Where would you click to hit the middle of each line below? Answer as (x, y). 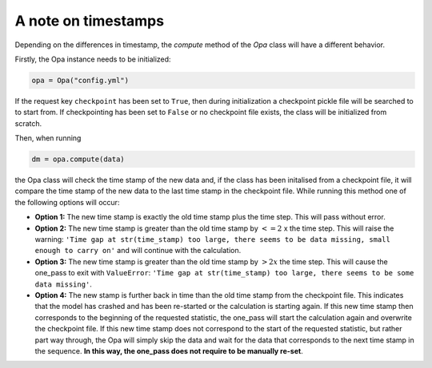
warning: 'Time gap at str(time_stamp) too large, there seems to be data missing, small (213, 239)
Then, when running (48, 138)
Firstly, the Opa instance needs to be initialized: (93, 59)
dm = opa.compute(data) (78, 159)
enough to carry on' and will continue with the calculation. (138, 251)
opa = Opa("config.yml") (80, 80)
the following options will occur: (67, 202)
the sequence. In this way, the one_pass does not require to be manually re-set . (169, 350)
